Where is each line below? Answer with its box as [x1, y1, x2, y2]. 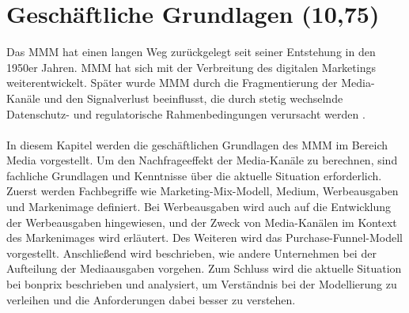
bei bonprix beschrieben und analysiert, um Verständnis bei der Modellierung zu [6, 276, 397, 292]
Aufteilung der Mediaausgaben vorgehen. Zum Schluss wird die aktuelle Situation [6, 260, 402, 277]
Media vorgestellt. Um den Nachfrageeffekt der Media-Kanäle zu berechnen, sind [6, 152, 398, 168]
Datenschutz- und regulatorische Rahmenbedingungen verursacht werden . [6, 105, 365, 122]
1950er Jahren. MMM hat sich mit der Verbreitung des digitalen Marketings [6, 58, 376, 75]
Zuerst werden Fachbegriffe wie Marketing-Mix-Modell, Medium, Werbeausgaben [6, 183, 399, 199]
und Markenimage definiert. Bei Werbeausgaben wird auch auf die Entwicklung [6, 198, 392, 215]
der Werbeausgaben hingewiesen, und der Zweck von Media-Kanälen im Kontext [6, 213, 397, 230]
